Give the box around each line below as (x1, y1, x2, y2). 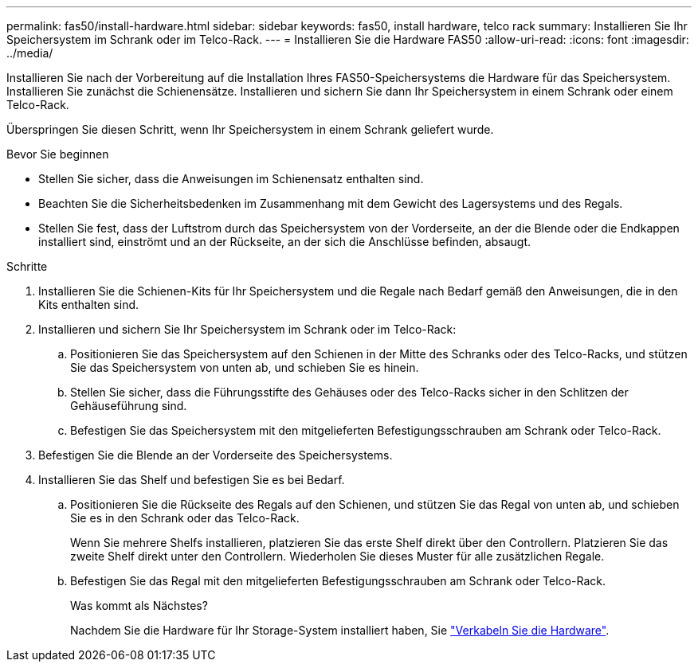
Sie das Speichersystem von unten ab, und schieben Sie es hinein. (70, 361, 419, 374)
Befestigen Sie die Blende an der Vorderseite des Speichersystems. (38, 448, 393, 462)
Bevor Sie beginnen (6, 147, 109, 161)
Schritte (6, 260, 48, 273)
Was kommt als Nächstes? (70, 599, 208, 612)
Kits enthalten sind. (38, 298, 139, 311)
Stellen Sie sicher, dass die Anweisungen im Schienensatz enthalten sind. (38, 172, 424, 186)
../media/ (6, 46, 53, 60)
